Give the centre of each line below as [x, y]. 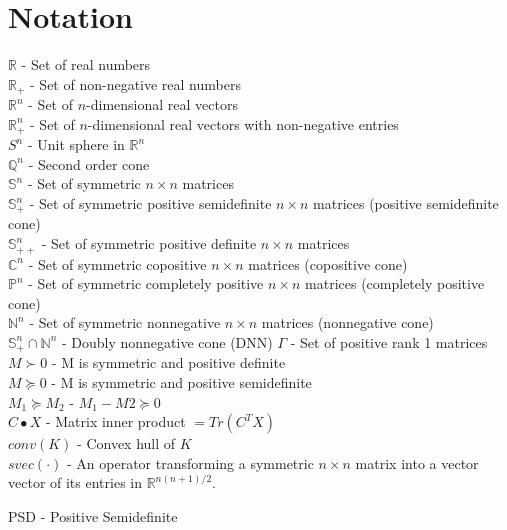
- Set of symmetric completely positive [146, 283]
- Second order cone [89, 163]
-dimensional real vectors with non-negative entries [243, 123]
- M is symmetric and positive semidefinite [181, 381]
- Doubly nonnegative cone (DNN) [167, 341]
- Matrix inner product [115, 421]
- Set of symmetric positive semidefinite [150, 203]
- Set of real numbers [86, 64]
